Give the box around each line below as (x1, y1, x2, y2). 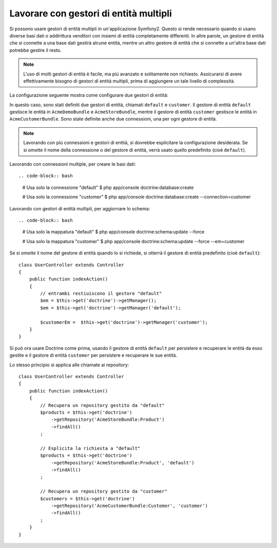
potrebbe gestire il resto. (9, 47, 62, 53)
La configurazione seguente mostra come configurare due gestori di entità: (9, 92, 169, 99)
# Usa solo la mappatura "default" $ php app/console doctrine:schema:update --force (22, 229, 205, 235)
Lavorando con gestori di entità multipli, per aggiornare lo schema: (9, 205, 150, 211)
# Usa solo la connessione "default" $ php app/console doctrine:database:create (22, 184, 194, 190)
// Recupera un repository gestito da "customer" (40, 488, 168, 495)
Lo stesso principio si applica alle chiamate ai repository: (9, 362, 129, 368)
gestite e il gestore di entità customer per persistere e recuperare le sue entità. (9, 352, 177, 359)
